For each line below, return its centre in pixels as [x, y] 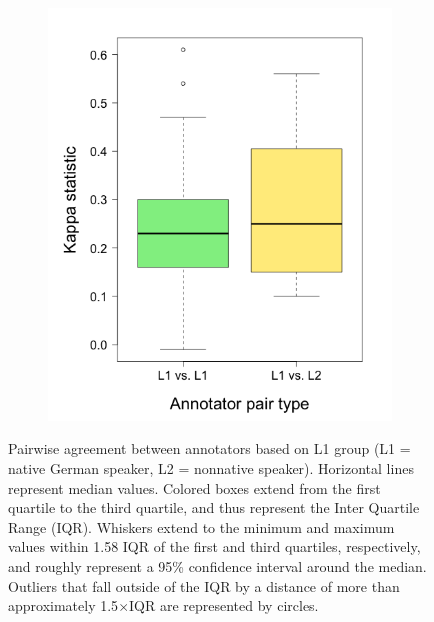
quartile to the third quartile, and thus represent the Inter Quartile [214, 507]
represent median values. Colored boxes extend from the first [194, 487]
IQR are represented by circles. [224, 605]
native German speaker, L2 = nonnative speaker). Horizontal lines [211, 467]
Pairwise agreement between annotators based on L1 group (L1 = [209, 448]
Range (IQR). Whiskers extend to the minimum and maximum [201, 526]
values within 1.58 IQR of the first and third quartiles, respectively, [214, 546]
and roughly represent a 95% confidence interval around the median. [217, 565]
